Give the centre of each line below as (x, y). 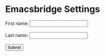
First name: (17, 23)
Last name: (17, 35)
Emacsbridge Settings (53, 9)
